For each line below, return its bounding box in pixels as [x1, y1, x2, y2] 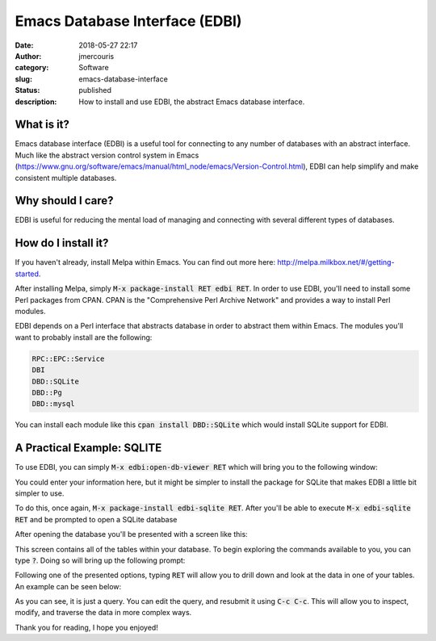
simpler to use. [15, 488, 65, 498]
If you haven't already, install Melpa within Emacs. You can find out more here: [15, 258, 276, 267]
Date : [15, 40, 34, 50]
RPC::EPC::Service [31, 354, 105, 363]
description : [15, 97, 57, 107]
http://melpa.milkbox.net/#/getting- [277, 258, 395, 267]
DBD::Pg [31, 388, 62, 397]
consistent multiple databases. [15, 173, 117, 182]
